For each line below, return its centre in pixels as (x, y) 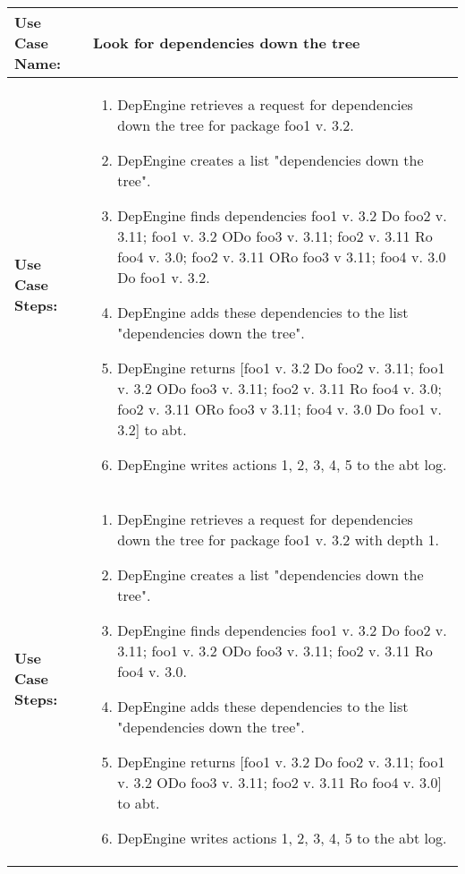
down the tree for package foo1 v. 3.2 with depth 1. (278, 540)
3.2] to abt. (152, 429)
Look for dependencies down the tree (227, 43)
